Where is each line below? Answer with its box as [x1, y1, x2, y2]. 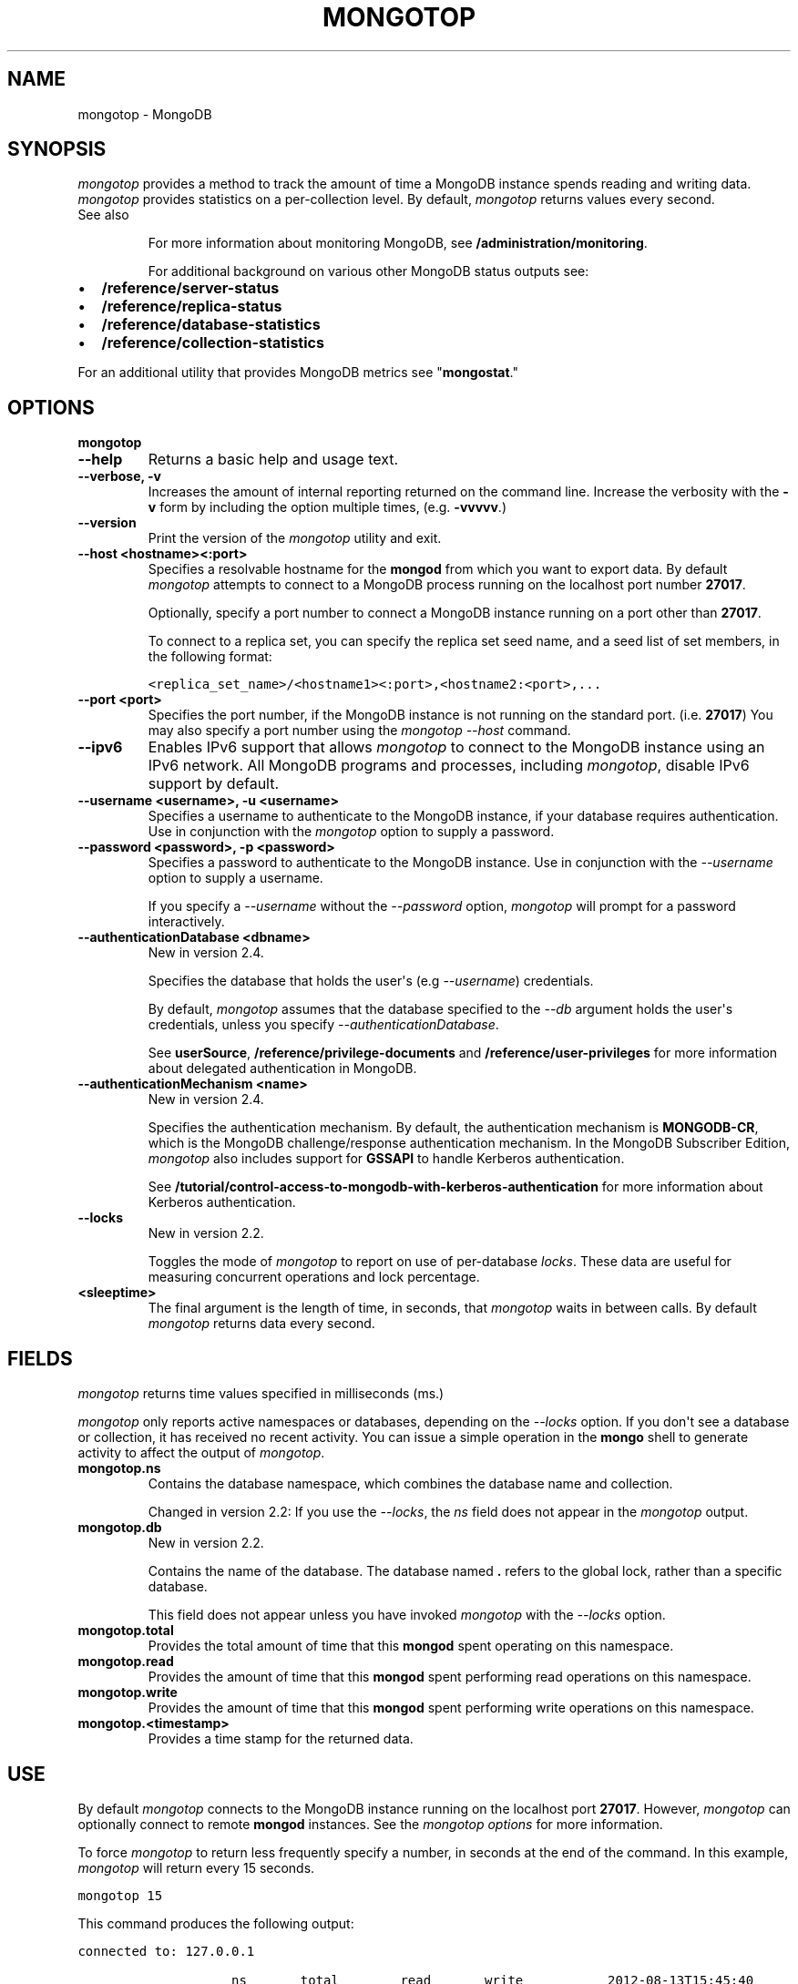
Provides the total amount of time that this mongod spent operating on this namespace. [148, 1638, 674, 1654]
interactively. [148, 914, 225, 930]
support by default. [148, 774, 280, 793]
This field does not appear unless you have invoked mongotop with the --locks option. [148, 1607, 666, 1623]
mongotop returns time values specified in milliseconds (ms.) [77, 1386, 445, 1402]
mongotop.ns [77, 1460, 161, 1477]
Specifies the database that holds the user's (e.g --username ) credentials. [148, 973, 594, 989]
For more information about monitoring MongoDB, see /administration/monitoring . [148, 235, 648, 251]
